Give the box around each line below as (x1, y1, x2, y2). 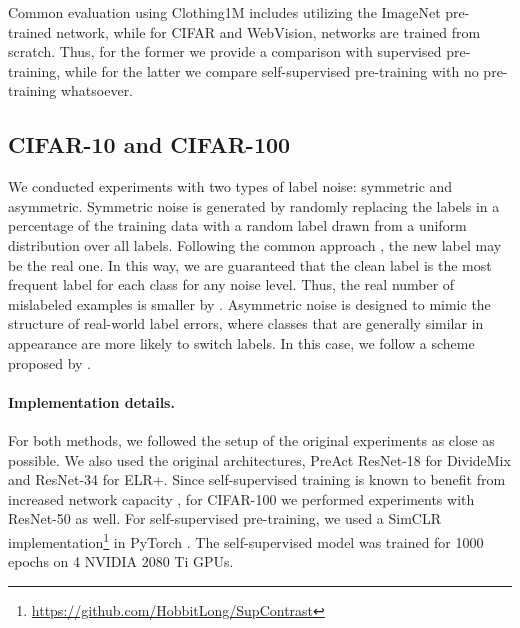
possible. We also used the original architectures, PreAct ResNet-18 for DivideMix (8, 449, 511, 470)
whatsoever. (60, 80, 134, 101)
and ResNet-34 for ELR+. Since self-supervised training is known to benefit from (8, 469, 506, 490)
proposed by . (8, 352, 91, 373)
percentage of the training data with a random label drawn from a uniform (8, 215, 467, 236)
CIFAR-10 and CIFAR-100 (8, 129, 291, 160)
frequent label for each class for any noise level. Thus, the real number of (8, 274, 455, 295)
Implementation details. (8, 391, 175, 412)
